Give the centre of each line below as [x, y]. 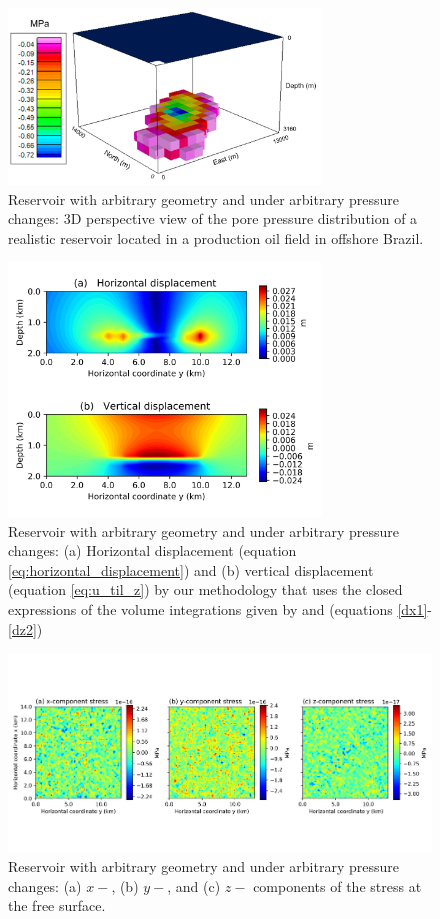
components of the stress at [337, 885]
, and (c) [194, 885]
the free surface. [57, 905]
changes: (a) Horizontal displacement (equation [152, 550]
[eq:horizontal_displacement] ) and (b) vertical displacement [191, 569]
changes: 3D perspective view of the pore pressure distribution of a [213, 218]
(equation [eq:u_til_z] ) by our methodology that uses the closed [205, 589]
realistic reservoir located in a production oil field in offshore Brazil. [216, 237]
